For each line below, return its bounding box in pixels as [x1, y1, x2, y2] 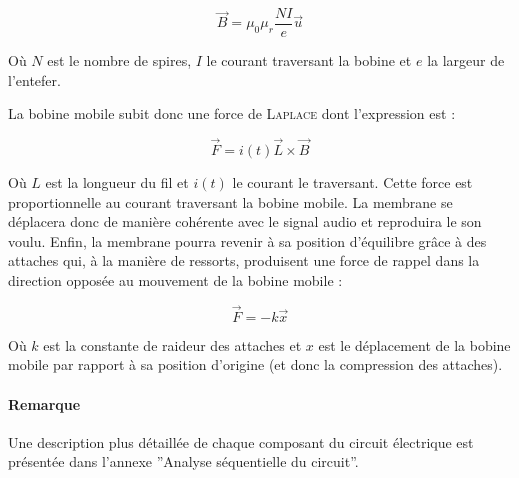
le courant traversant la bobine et [206, 50, 412, 71]
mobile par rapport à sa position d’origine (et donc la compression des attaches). [8, 354, 503, 375]
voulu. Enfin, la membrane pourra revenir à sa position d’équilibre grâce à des [8, 230, 487, 251]
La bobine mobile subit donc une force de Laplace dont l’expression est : [8, 103, 456, 124]
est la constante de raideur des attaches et [43, 334, 302, 355]
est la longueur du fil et [45, 172, 189, 193]
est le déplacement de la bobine [318, 334, 511, 355]
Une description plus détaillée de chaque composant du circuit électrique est [8, 431, 474, 452]
